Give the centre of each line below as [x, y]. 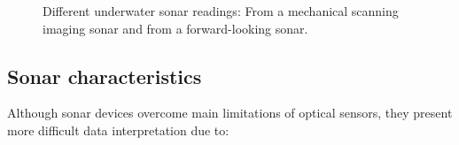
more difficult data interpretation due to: [118, 130]
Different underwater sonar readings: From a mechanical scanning [221, 11]
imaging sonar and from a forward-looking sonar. [175, 28]
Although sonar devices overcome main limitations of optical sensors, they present [230, 113]
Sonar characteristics [105, 76]
